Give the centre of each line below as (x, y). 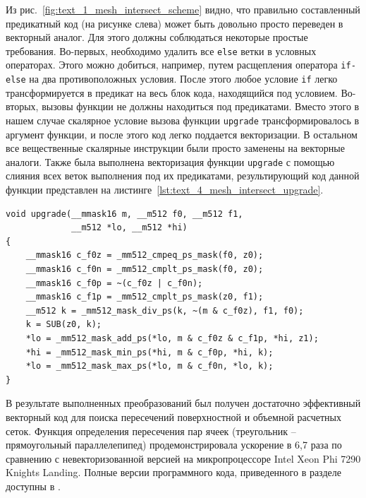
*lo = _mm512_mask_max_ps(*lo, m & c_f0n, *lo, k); (150, 366)
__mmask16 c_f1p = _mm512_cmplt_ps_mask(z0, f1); (145, 297)
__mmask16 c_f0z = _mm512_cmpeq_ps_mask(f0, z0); (145, 255)
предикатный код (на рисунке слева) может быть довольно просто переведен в (175, 23)
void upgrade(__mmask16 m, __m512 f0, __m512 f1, (124, 214)
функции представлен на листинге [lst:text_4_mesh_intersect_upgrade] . (165, 190)
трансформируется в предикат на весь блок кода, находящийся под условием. (172, 92)
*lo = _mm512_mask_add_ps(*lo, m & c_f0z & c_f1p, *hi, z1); (172, 338)
